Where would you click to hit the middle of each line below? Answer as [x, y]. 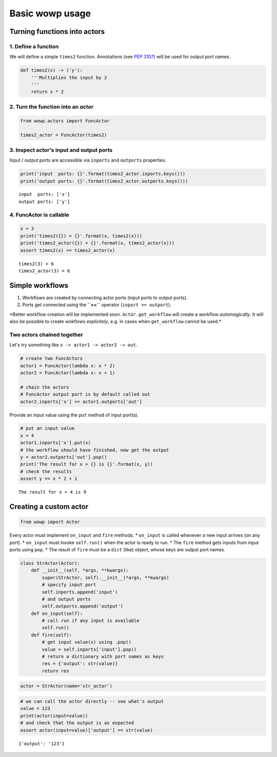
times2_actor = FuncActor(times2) [64, 135]
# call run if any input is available [91, 621]
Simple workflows [39, 285]
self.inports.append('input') [80, 592]
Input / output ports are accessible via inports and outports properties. [88, 160]
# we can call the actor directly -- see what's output [92, 701]
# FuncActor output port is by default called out [85, 394]
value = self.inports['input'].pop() [89, 649]
